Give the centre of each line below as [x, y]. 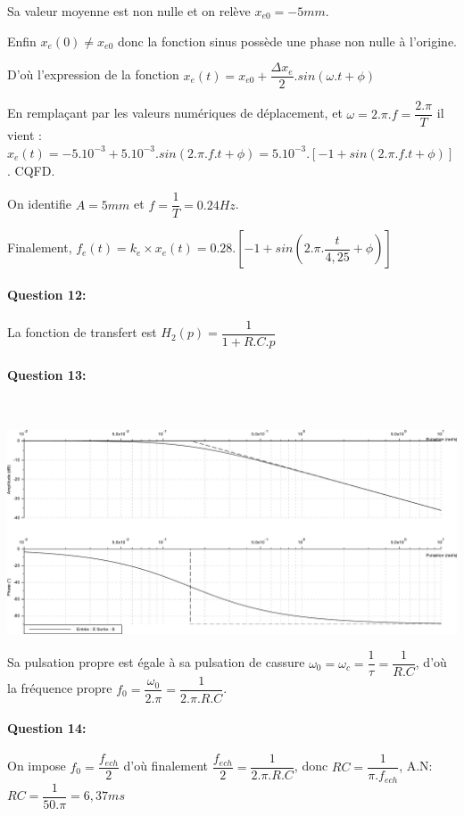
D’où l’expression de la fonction [93, 74]
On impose [37, 766]
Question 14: [47, 728]
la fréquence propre [60, 688]
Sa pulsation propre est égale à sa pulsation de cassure [156, 662]
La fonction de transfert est [82, 332]
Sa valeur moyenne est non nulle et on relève [129, 11]
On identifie [39, 204]
